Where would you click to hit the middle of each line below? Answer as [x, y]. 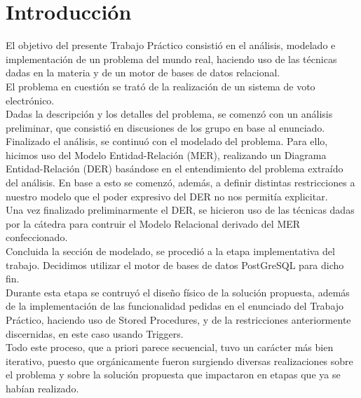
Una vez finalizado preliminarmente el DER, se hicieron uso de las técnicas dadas [180, 210]
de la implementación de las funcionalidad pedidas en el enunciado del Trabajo [175, 306]
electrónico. [30, 100]
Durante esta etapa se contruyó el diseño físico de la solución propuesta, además [178, 292]
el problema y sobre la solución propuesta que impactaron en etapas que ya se [173, 375]
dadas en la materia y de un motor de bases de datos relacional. [143, 73]
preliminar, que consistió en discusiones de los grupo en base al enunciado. [165, 127]
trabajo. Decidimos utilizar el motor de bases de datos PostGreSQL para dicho [175, 265]
